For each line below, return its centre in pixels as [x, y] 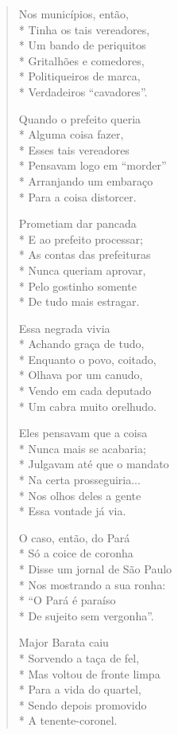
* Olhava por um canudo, [81, 375]
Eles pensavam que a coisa [83, 433]
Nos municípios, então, [74, 14]
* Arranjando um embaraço [86, 180]
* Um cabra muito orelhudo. [87, 406]
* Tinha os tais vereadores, [84, 29]
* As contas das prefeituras [85, 254]
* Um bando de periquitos [82, 45]
